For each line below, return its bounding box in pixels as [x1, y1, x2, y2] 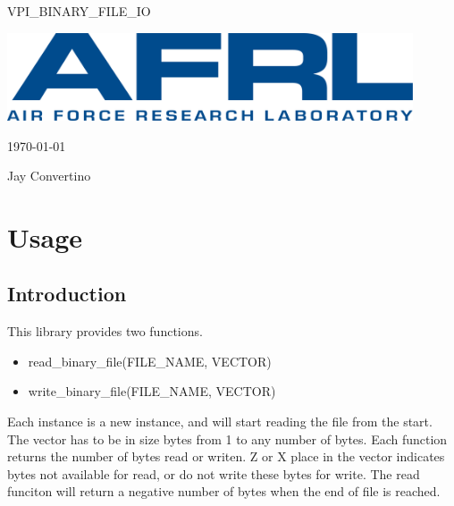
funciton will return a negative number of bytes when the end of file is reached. [7, 482, 441, 501]
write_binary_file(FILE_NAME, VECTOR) [28, 382, 276, 401]
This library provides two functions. [7, 322, 203, 341]
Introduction [7, 280, 127, 308]
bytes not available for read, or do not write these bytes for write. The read [7, 464, 420, 483]
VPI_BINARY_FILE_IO [7, 2, 151, 20]
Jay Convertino [7, 166, 91, 185]
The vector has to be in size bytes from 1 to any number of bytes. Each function [7, 429, 448, 448]
